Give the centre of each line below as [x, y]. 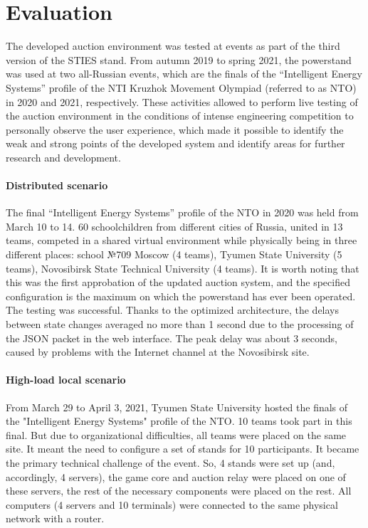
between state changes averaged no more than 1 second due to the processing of [180, 324]
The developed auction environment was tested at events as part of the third [173, 46]
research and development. [63, 157]
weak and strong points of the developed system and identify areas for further [175, 143]
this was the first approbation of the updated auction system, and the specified [178, 282]
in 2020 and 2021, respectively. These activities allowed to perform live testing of [182, 101]
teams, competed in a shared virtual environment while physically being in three [182, 240]
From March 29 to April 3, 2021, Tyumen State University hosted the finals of [177, 407]
